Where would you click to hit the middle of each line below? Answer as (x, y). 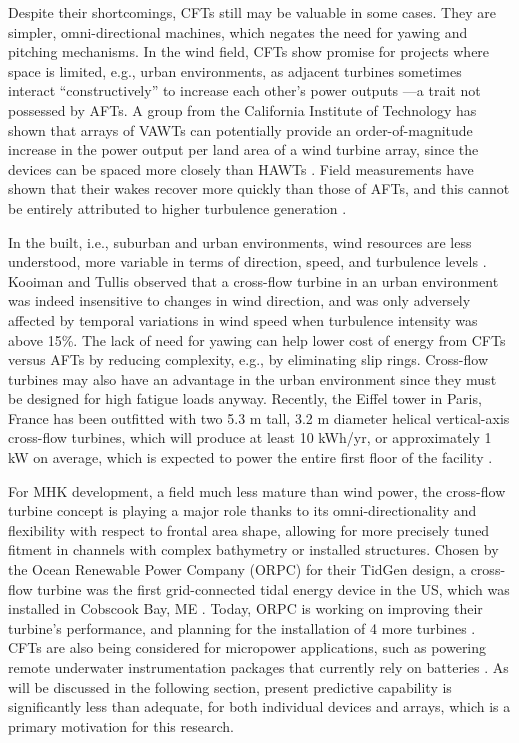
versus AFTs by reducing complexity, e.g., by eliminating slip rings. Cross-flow (248, 359)
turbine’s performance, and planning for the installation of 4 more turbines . (242, 627)
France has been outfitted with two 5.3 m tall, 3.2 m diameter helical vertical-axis (259, 417)
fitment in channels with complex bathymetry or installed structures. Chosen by (253, 549)
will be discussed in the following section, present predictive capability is (230, 686)
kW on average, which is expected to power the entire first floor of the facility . (250, 457)
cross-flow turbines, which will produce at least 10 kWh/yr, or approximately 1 (250, 437)
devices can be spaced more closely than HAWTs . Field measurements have (241, 168)
